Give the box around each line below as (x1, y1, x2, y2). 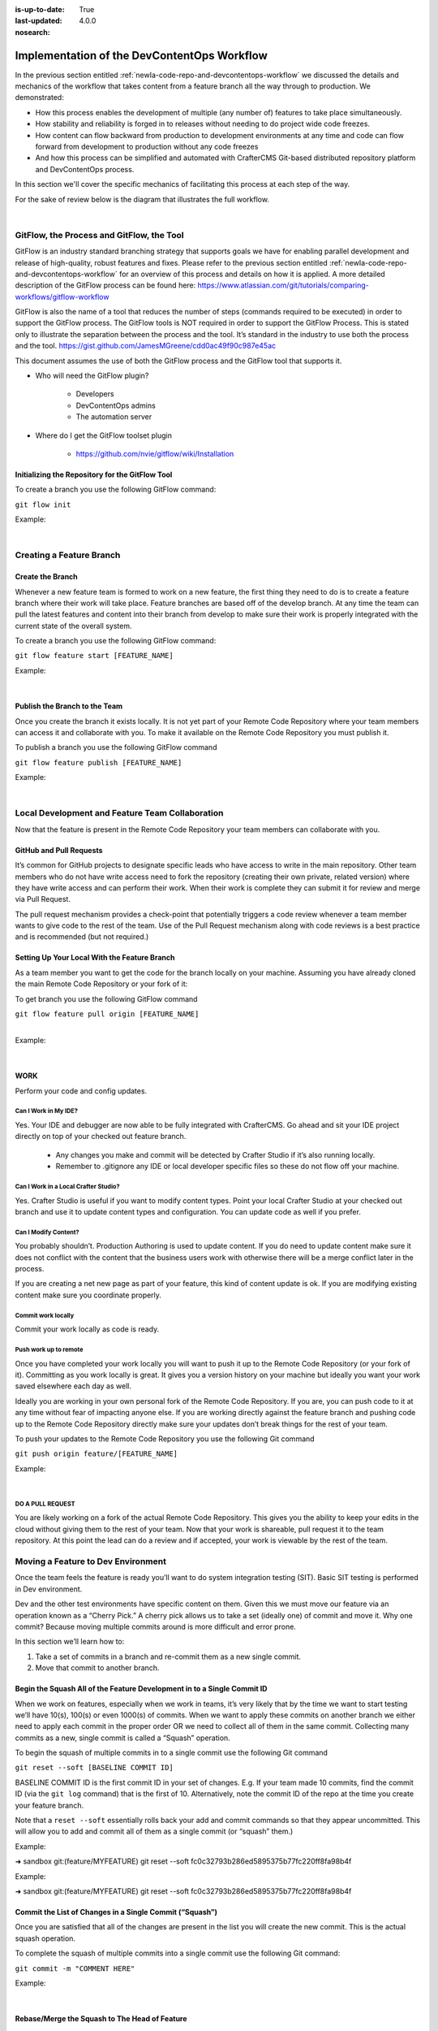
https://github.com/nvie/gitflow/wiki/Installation (75, 448, 234, 458)
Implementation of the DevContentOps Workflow (15, 49, 268, 63)
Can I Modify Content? (15, 1228, 80, 1236)
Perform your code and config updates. (15, 1085, 148, 1096)
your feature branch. (15, 1800, 84, 1810)
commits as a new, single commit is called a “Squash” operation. (15, 1733, 230, 1743)
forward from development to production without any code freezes (35, 142, 259, 152)
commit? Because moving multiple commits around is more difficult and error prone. (15, 1622, 296, 1631)
